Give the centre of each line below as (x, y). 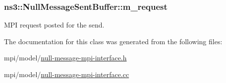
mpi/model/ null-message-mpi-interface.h (65, 58)
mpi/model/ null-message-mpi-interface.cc (67, 74)
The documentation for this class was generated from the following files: (113, 41)
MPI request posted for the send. (54, 25)
